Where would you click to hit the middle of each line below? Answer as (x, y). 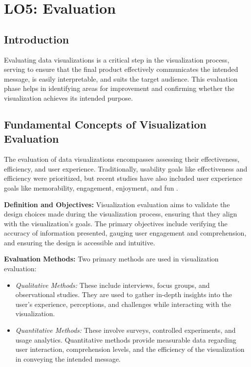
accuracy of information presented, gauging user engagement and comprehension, (125, 233)
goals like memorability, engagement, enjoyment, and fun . (91, 187)
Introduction (37, 39)
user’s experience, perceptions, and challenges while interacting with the (123, 304)
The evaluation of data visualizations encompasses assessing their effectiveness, (122, 159)
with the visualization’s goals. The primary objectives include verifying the (116, 223)
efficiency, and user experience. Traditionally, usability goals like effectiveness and (126, 168)
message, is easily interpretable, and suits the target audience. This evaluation (121, 78)
